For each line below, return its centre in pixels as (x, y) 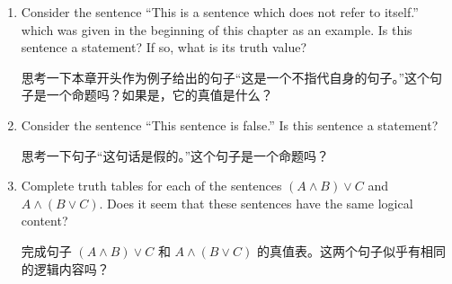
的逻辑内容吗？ (65, 268)
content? (44, 221)
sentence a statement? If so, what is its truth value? (164, 47)
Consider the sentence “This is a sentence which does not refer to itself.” (220, 12)
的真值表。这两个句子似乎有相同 (351, 250)
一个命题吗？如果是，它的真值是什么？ (160, 95)
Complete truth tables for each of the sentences (151, 186)
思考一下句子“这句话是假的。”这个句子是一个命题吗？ (175, 155)
